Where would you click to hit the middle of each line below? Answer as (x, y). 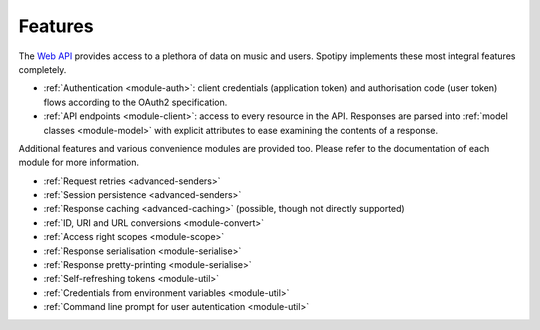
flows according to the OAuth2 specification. (135, 102)
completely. (42, 69)
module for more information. (79, 162)
